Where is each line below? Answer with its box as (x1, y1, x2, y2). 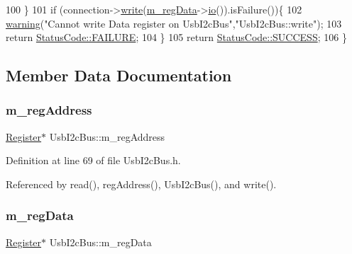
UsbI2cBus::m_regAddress (49, 129, 165, 144)
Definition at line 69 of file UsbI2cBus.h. (6, 153, 181, 168)
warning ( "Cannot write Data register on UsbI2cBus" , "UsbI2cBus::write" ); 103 (6, 16, 342, 30)
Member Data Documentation (6, 64, 232, 86)
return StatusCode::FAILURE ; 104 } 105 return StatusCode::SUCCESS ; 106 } (6, 30, 347, 45)
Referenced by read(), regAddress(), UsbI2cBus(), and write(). (6, 176, 277, 191)
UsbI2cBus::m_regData (49, 234, 152, 249)
